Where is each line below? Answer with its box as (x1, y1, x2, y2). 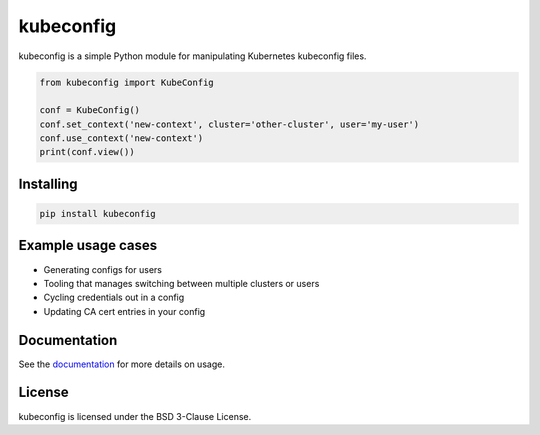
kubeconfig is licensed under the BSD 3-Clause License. (18, 410, 252, 422)
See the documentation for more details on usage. (18, 358, 225, 370)
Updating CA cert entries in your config (43, 305, 206, 317)
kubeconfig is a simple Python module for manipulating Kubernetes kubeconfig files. (18, 50, 367, 62)
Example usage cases (18, 237, 158, 254)
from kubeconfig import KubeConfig (39, 76, 214, 88)
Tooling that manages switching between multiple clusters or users (43, 277, 320, 289)
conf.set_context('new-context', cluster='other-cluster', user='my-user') (39, 118, 420, 130)
